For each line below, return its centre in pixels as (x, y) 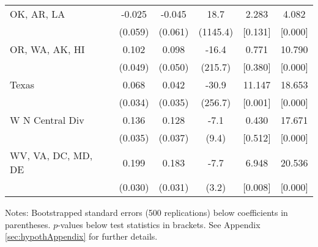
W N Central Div (47, 120)
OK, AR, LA (38, 14)
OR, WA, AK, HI (47, 49)
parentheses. (28, 224)
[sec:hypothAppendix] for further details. (81, 236)
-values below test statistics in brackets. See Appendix (159, 224)
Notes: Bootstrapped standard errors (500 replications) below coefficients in (146, 212)
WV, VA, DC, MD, (51, 155)
